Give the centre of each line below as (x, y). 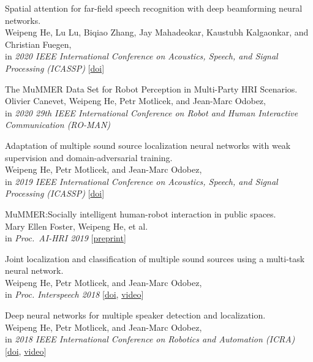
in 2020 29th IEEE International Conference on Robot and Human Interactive (152, 112)
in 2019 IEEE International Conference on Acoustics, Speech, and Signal (141, 181)
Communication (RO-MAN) (58, 125)
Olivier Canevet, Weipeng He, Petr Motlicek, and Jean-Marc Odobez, (135, 101)
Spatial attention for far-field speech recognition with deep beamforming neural (154, 8)
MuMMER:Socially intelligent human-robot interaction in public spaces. (141, 213)
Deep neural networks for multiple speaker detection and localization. (135, 315)
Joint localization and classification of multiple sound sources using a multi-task (155, 258)
